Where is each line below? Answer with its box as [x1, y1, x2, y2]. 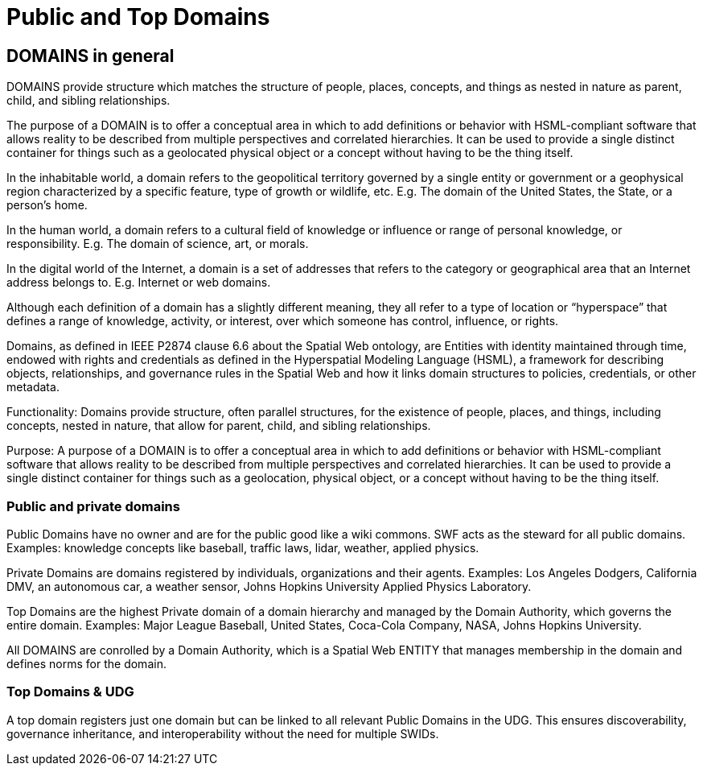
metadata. [6, 380, 60, 394]
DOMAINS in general [6, 45, 175, 66]
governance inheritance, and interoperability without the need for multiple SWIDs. [6, 726, 439, 741]
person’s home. [6, 198, 88, 213]
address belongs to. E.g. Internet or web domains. [6, 275, 271, 290]
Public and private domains [6, 497, 180, 514]
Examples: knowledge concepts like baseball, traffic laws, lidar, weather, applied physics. [6, 540, 479, 555]
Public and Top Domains [6, 3, 270, 31]
